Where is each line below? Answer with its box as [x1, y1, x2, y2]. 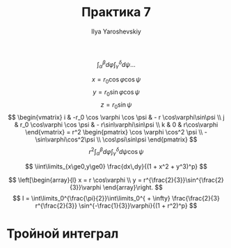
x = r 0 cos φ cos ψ [91, 75, 141, 86]
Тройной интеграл [6, 226, 119, 242]
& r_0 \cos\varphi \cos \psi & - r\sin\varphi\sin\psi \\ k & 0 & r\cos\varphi [14, 120, 218, 129]
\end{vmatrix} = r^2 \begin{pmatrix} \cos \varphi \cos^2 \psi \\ [24, 127, 203, 136]
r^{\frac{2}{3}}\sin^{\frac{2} [143, 176, 224, 185]
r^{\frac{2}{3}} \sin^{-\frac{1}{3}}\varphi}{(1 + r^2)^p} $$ [35, 201, 198, 210]
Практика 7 [81, 4, 151, 20]
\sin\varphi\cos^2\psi [35, 135, 95, 144]
